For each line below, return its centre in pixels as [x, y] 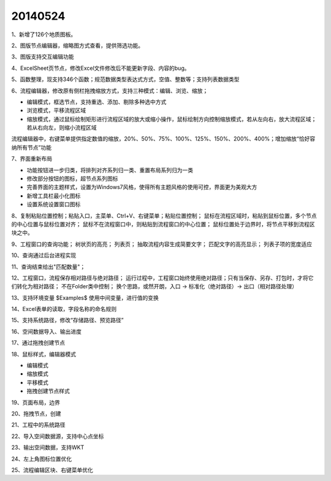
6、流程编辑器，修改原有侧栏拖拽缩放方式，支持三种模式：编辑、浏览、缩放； [110, 90]
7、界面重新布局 [32, 159]
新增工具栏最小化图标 [54, 196]
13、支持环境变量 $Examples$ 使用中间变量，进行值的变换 [85, 298]
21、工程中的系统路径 [38, 425]
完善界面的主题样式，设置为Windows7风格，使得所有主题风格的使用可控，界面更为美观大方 [142, 187]
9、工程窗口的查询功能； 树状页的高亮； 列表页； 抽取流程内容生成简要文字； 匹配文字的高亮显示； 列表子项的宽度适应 [162, 244]
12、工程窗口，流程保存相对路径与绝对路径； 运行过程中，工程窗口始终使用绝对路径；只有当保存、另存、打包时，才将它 [162, 278]
